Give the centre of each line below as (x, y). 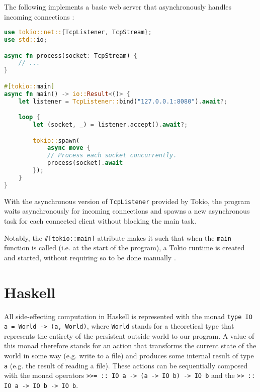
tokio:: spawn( (56, 140)
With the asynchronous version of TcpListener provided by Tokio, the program (127, 201)
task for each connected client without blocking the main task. (100, 220)
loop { (29, 117)
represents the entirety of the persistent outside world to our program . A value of (129, 335)
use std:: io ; (26, 40)
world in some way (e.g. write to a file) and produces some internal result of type (129, 355)
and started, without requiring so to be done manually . (90, 257)
